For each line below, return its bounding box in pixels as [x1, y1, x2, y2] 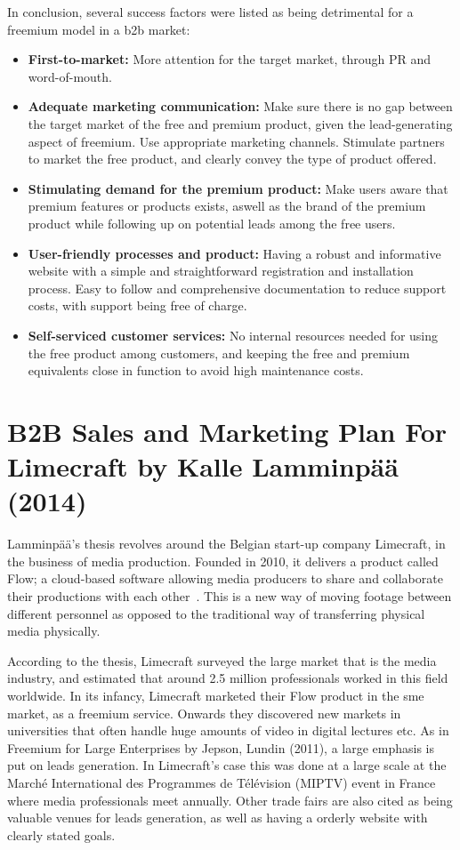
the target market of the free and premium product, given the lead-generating [28, 114, 453, 132]
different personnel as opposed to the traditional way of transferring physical [7, 604, 425, 622]
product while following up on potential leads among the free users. [28, 213, 396, 232]
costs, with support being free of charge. [28, 296, 247, 315]
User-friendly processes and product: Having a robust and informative [28, 244, 441, 262]
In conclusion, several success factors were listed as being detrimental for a [7, 3, 414, 20]
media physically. [7, 621, 101, 640]
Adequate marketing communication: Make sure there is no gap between [28, 97, 453, 116]
